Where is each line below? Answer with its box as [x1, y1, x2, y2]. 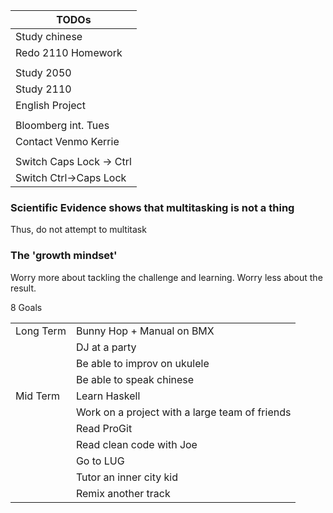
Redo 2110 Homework [15, 46, 123, 59]
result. [10, 282, 37, 294]
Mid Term [15, 389, 61, 403]
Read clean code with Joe [75, 437, 198, 451]
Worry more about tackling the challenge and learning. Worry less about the [10, 271, 323, 283]
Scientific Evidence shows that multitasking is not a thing [10, 200, 295, 214]
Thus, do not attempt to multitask [10, 224, 147, 236]
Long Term [15, 324, 67, 338]
